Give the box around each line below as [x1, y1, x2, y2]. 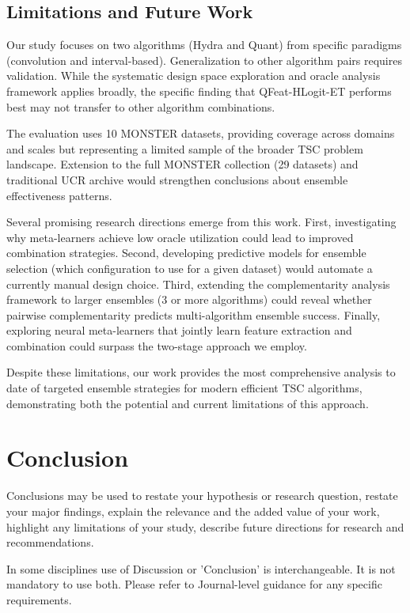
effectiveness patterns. [6, 187, 112, 203]
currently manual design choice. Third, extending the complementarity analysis [6, 275, 390, 292]
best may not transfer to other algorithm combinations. [6, 98, 275, 115]
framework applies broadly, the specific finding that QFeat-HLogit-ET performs [6, 82, 392, 99]
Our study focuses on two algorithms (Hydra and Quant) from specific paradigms [6, 36, 402, 53]
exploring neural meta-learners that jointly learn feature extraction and [6, 322, 352, 339]
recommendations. [6, 534, 94, 551]
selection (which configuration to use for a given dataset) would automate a [6, 259, 373, 276]
